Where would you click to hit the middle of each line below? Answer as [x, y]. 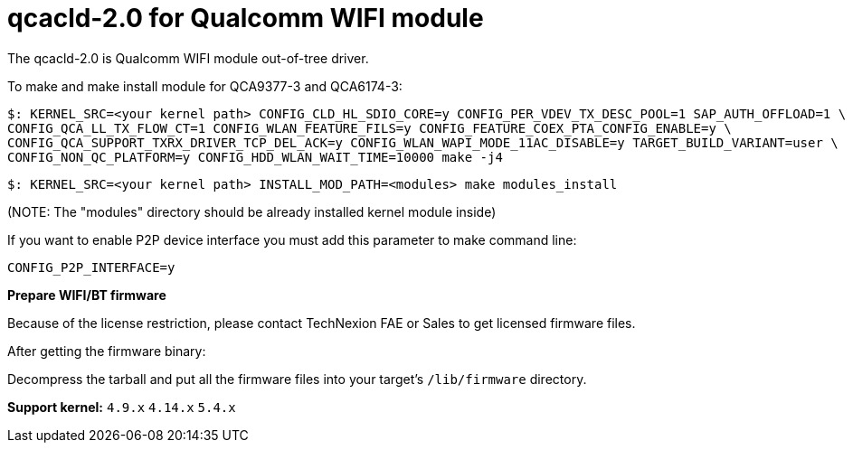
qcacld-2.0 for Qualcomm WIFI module [246, 18]
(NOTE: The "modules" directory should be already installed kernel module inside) [252, 211]
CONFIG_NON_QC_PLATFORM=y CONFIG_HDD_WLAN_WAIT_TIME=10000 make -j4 [255, 157]
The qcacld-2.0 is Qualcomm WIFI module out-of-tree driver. [188, 58]
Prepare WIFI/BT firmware [87, 295]
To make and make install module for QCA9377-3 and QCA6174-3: [205, 86]
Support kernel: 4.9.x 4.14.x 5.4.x [122, 407]
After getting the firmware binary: [107, 351]
